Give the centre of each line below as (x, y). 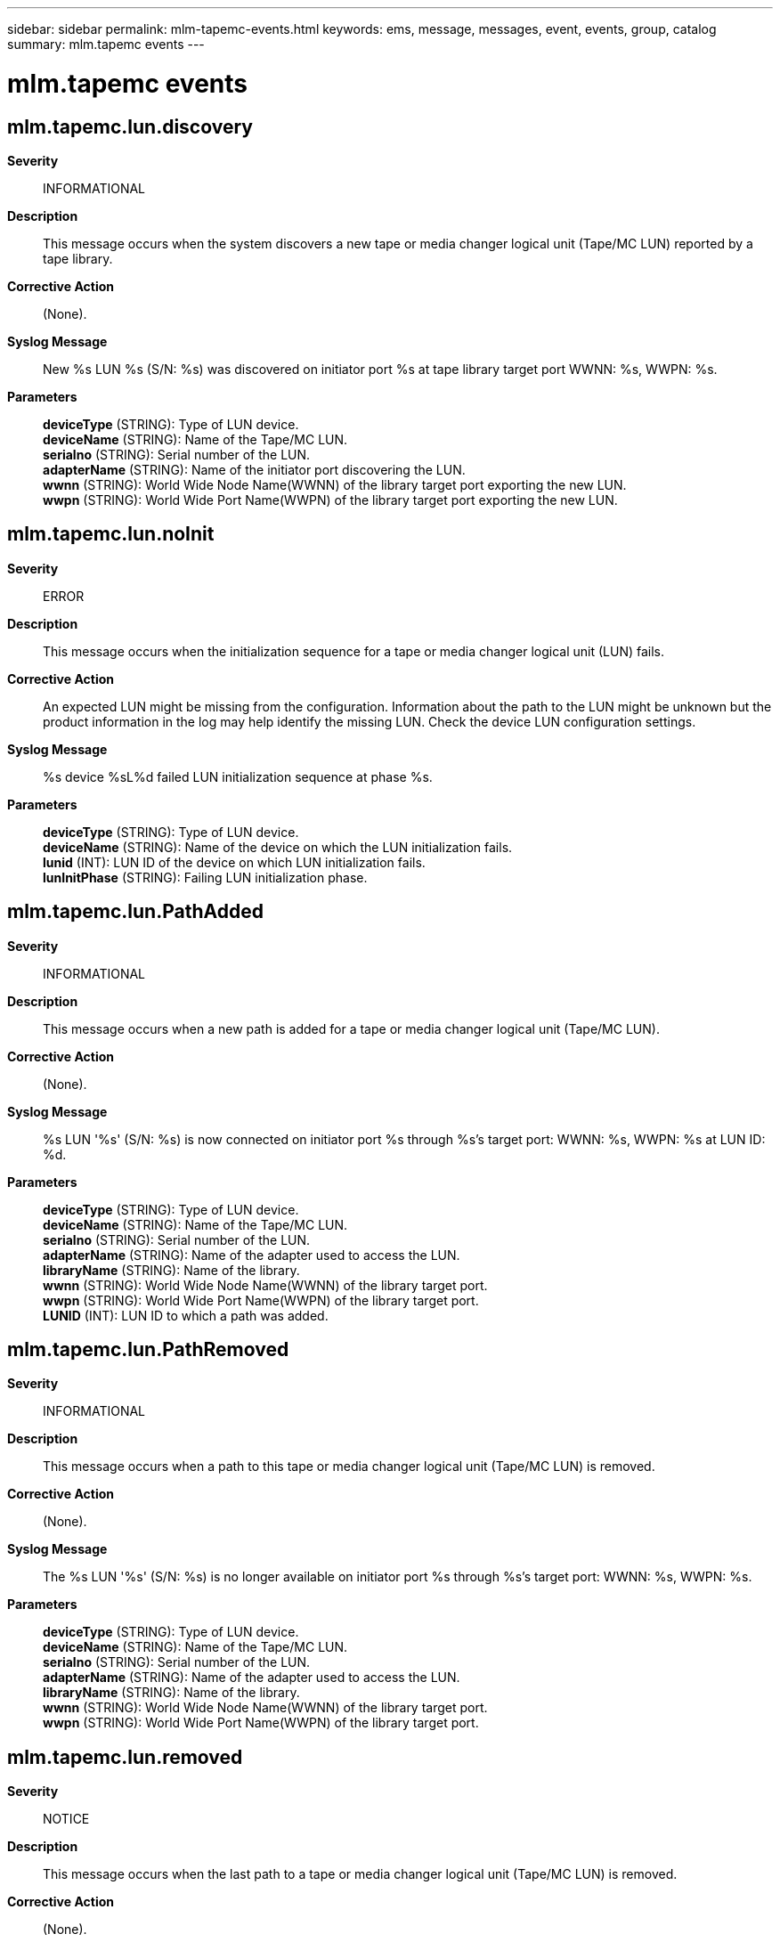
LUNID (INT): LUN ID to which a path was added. (186, 1315)
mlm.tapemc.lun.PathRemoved (148, 1350)
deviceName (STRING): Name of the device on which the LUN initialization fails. (278, 847)
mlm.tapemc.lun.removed (125, 1757)
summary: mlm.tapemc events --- (106, 44)
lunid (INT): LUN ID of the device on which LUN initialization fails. (234, 862)
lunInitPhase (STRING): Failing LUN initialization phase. (205, 877)
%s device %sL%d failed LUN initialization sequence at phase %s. (238, 776)
